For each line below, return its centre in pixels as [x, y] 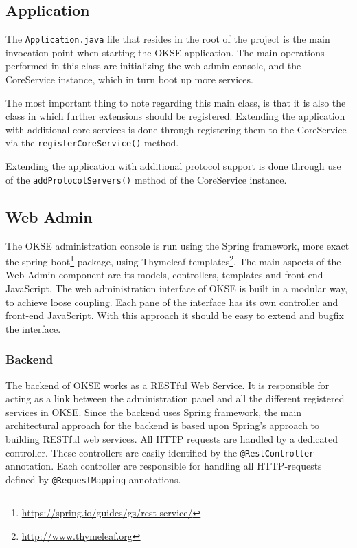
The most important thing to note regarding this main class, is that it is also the [176, 102]
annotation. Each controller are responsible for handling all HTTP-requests [164, 466]
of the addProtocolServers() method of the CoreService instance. [146, 179]
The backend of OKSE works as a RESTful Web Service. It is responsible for [168, 385]
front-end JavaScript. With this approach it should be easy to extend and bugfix [175, 315]
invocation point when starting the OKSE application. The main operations [165, 52]
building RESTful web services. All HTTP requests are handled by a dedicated [172, 438]
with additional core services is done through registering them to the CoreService [176, 129]
